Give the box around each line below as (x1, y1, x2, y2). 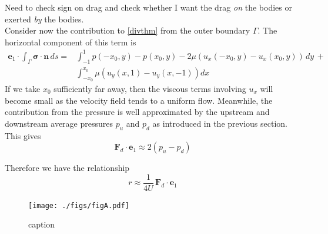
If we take (5, 82, 41, 94)
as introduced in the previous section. (152, 117, 287, 129)
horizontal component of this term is (5, 35, 136, 48)
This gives (5, 129, 41, 141)
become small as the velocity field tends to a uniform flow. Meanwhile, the (5, 94, 273, 106)
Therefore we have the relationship (5, 162, 130, 174)
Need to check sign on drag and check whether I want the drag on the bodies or (5, 1, 292, 13)
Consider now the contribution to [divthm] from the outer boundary (5, 24, 250, 37)
